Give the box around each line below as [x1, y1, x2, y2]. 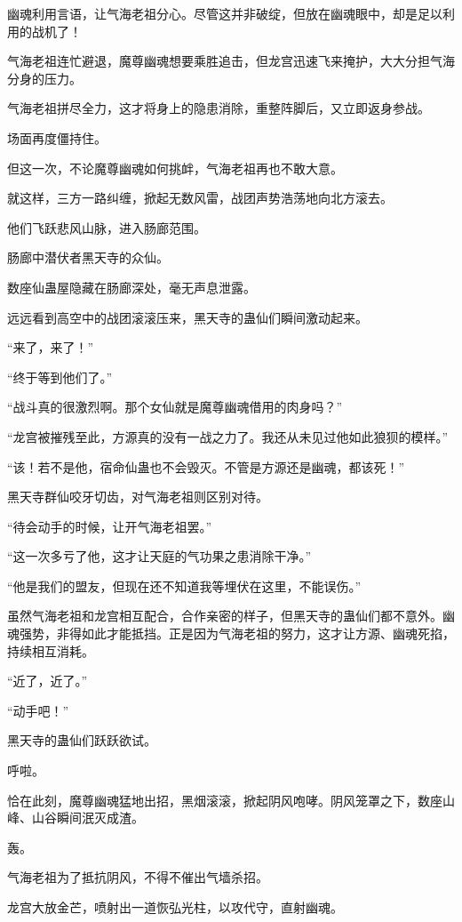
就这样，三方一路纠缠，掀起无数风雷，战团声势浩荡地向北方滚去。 [7, 188, 393, 207]
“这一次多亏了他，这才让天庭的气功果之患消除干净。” [7, 547, 312, 565]
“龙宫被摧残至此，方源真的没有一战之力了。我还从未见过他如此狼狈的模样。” [7, 427, 449, 445]
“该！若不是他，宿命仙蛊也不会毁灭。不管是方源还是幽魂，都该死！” [7, 457, 405, 476]
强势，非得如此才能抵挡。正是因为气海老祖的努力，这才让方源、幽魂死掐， [19, 624, 455, 643]
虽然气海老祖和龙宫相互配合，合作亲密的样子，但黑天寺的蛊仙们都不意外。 [7, 606, 442, 625]
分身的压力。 [7, 68, 82, 87]
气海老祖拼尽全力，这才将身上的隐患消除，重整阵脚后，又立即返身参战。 [7, 99, 430, 117]
